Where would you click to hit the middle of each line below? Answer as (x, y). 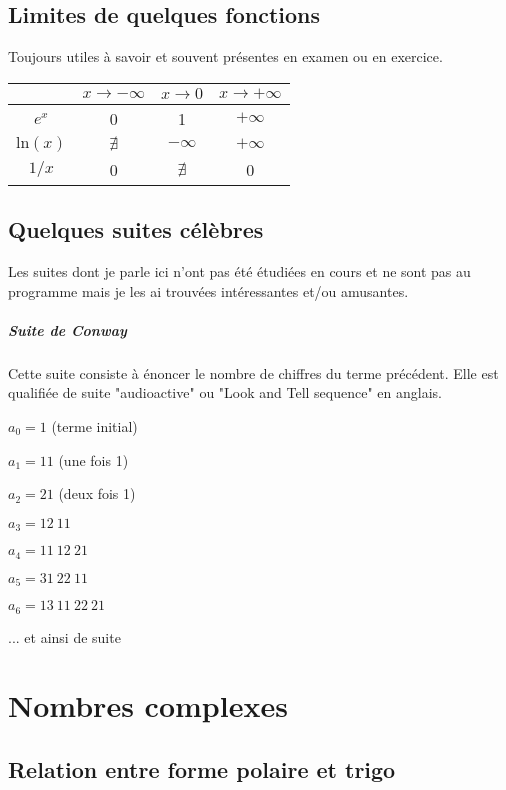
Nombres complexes (148, 705)
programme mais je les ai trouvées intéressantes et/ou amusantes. (208, 290)
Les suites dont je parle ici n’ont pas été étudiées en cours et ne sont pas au (239, 271)
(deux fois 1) (97, 493)
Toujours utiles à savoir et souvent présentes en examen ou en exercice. (225, 56)
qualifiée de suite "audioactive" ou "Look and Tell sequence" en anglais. (225, 392)
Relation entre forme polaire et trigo (202, 768)
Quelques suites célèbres (136, 229)
